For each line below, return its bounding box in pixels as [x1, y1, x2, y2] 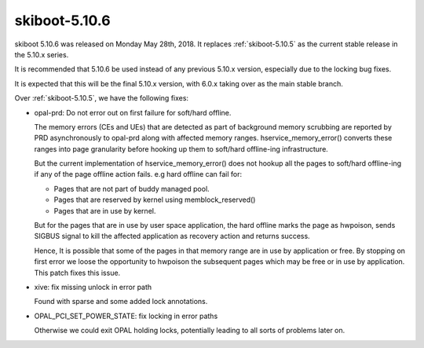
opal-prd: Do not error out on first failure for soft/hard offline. [34, 108, 232, 117]
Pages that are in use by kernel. [53, 206, 156, 215]
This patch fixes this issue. [34, 268, 121, 277]
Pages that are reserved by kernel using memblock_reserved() [53, 195, 256, 204]
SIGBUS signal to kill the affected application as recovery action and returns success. [34, 232, 310, 241]
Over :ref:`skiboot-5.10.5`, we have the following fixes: [14, 93, 188, 103]
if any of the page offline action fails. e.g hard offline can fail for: [34, 170, 243, 179]
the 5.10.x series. [14, 49, 69, 59]
